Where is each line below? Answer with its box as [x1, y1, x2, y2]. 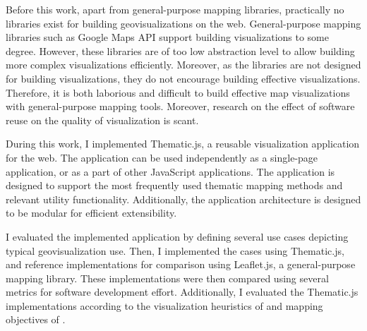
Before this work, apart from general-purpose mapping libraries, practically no [6, 2, 344, 16]
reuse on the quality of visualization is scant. [6, 112, 199, 127]
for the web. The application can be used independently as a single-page [6, 150, 318, 164]
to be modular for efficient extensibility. [6, 205, 177, 220]
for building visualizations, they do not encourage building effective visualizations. [6, 71, 361, 85]
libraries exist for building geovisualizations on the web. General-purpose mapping [6, 16, 361, 30]
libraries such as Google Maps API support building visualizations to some [6, 30, 329, 44]
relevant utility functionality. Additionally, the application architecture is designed [6, 191, 361, 206]
